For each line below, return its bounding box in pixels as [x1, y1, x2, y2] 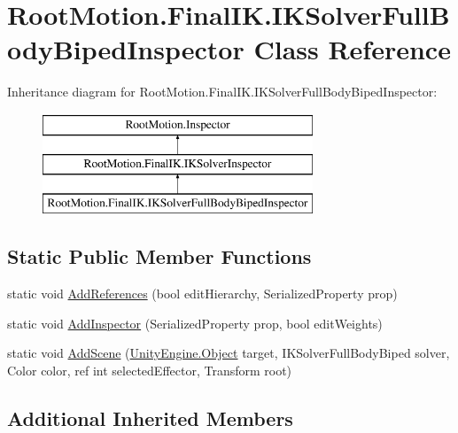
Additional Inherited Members [7, 404, 293, 431]
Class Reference [253, 31, 451, 67]
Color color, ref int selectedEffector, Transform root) [7, 360, 292, 379]
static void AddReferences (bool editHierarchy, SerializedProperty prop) [7, 284, 398, 303]
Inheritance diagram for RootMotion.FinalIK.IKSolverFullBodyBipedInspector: [7, 82, 438, 101]
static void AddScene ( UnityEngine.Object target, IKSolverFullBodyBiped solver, [7, 344, 450, 362]
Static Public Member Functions [7, 243, 312, 270]
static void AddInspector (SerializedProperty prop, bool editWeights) [7, 313, 383, 332]
